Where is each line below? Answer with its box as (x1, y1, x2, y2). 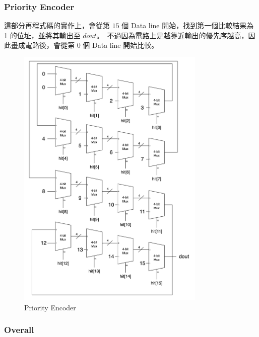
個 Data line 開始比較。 (83, 40, 159, 50)
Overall (4, 323, 34, 336)
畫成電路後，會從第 (11, 40, 75, 50)
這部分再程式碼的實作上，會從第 (4, 20, 110, 31)
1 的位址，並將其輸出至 (4, 30, 81, 40)
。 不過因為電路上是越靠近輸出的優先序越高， (96, 30, 248, 40)
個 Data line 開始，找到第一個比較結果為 (121, 20, 254, 31)
